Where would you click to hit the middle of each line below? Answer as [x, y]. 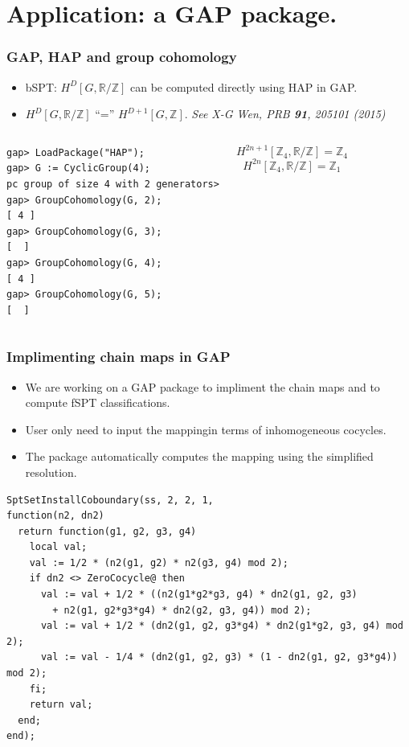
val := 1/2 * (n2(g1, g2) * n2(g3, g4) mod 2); [159, 562]
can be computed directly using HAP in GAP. [243, 86]
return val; [61, 705]
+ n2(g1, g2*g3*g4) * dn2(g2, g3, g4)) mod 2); [182, 610]
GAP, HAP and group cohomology [122, 57]
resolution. [51, 472]
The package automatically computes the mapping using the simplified [199, 456]
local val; [58, 547]
